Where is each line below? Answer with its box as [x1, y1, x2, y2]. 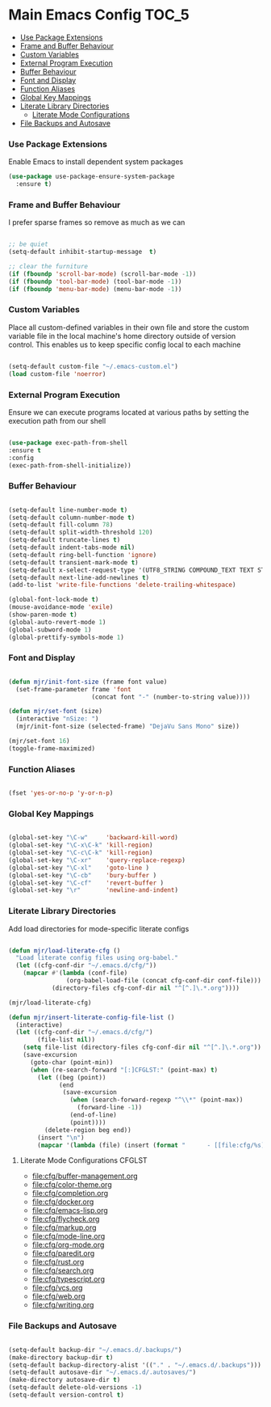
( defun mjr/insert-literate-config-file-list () [8, 1013, 175, 1021]
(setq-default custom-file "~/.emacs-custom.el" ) [8, 362, 179, 370]
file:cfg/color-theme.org [31, 1180, 112, 1189]
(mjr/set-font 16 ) [8, 737, 70, 746]
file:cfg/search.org [31, 1265, 94, 1275]
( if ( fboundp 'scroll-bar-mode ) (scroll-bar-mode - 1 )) [8, 269, 197, 278]
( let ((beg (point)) [37, 1073, 106, 1081]
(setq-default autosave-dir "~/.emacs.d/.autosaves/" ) [8, 1368, 197, 1376]
